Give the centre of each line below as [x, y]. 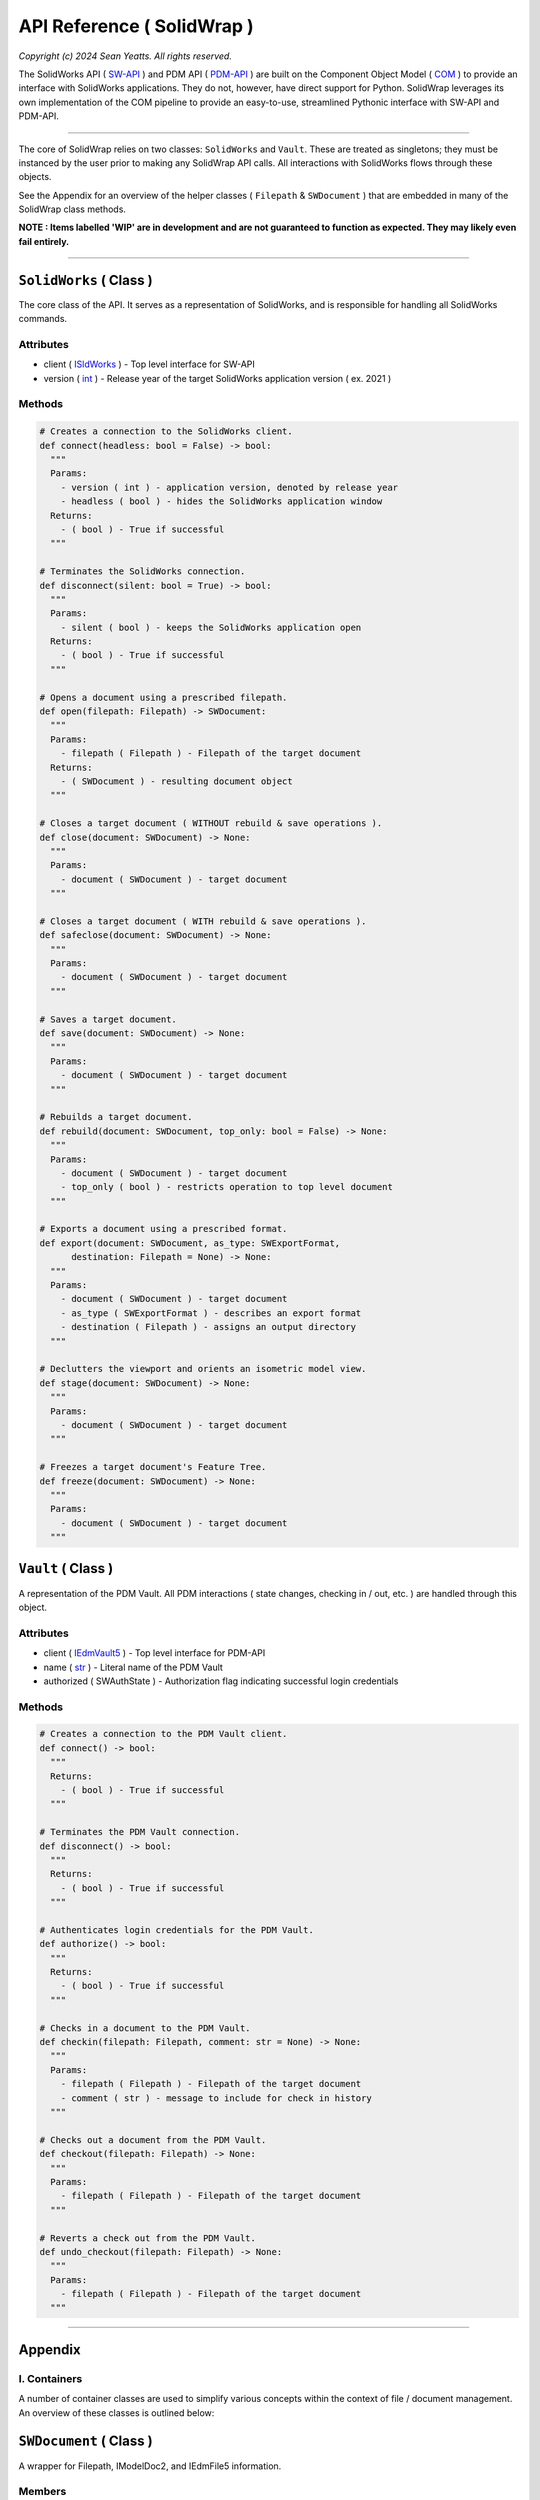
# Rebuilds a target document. [116, 1117]
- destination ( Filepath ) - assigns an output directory [208, 1327]
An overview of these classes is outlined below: [116, 2412]
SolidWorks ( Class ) [86, 280]
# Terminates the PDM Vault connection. [139, 1832]
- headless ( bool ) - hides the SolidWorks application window [221, 501]
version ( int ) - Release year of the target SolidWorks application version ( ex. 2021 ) [217, 378]
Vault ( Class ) [66, 1568]
